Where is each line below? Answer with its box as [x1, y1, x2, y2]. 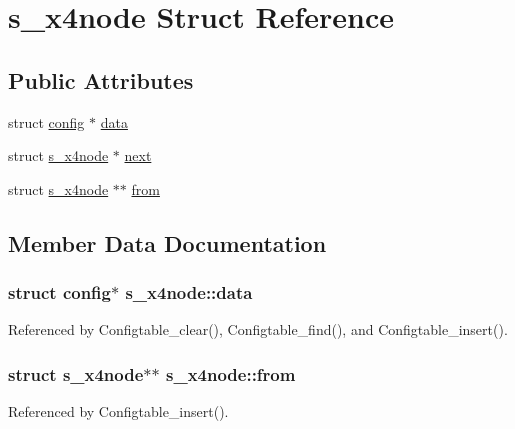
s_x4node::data [125, 280, 253, 305]
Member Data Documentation [8, 227, 327, 258]
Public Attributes [8, 64, 194, 95]
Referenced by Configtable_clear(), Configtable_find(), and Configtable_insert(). [8, 319, 508, 340]
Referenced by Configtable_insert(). [8, 401, 229, 422]
